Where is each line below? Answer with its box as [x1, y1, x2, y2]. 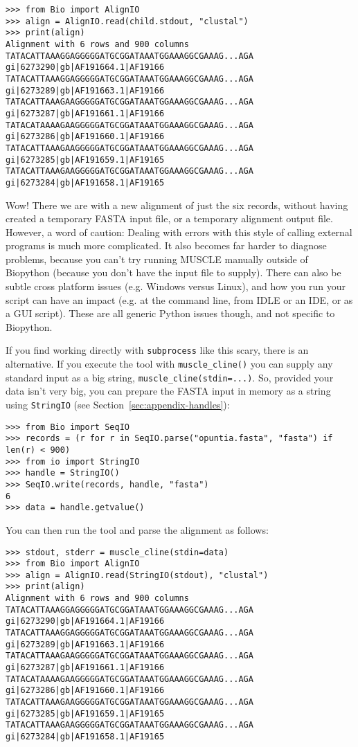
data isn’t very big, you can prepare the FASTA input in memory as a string [6, 384, 331, 398]
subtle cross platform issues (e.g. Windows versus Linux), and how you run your [6, 279, 346, 294]
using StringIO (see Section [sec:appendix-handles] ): [6, 397, 230, 411]
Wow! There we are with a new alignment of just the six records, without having [6, 197, 348, 212]
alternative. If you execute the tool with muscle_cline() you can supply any [6, 357, 333, 371]
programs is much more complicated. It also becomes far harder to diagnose [6, 238, 327, 253]
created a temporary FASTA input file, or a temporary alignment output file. [6, 211, 333, 226]
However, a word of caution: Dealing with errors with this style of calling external [6, 224, 352, 239]
